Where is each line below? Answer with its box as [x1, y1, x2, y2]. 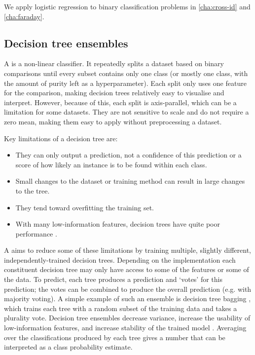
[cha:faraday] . [4, 11, 44, 21]
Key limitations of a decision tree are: [4, 133, 118, 143]
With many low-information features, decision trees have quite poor [15, 219, 220, 229]
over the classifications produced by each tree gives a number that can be [4, 332, 225, 342]
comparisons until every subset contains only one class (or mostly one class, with [4, 68, 248, 78]
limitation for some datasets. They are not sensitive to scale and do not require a [4, 107, 249, 117]
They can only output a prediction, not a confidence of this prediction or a [15, 150, 242, 160]
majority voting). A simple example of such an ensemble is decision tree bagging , [4, 293, 251, 304]
